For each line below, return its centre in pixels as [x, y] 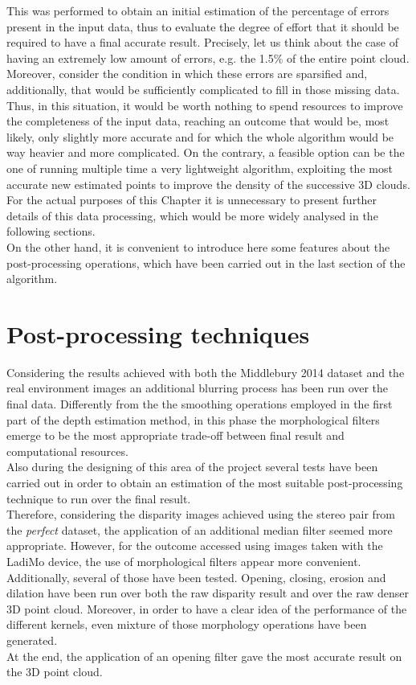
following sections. [51, 231]
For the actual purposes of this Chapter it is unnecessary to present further [192, 200]
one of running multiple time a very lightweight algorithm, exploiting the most [200, 168]
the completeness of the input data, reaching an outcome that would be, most [198, 121]
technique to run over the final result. [99, 498]
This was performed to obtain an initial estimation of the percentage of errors [198, 10]
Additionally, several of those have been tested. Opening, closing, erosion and [196, 577]
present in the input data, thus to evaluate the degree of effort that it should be [203, 26]
